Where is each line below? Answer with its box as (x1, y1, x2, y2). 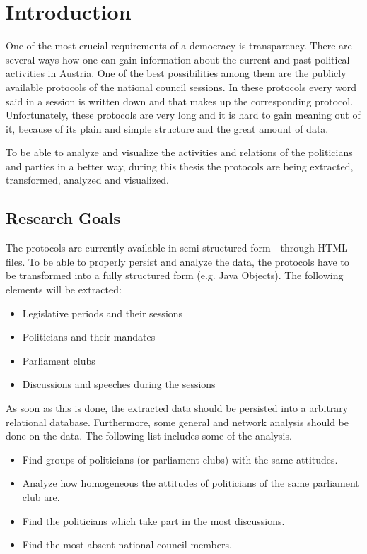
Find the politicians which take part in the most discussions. (22, 513, 285, 528)
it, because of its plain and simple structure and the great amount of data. (6, 121, 329, 136)
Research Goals (6, 207, 121, 229)
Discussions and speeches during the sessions (22, 377, 216, 391)
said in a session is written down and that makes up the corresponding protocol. (6, 93, 354, 108)
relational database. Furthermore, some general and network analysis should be (6, 414, 349, 429)
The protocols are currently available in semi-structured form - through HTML (6, 240, 348, 255)
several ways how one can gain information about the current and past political (6, 52, 350, 66)
